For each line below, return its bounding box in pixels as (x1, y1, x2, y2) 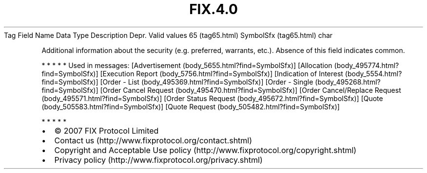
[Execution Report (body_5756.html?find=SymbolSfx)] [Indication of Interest (100, 69, 343, 78)
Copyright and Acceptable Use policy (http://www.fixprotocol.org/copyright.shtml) (54, 145, 357, 155)
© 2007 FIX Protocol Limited (54, 125, 159, 136)
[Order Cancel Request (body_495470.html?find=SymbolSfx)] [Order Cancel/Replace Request (100, 86, 401, 94)
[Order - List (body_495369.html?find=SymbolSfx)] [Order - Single (100, 77, 313, 86)
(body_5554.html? (345, 69, 402, 78)
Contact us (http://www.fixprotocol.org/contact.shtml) (54, 135, 252, 145)
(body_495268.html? (315, 77, 381, 86)
